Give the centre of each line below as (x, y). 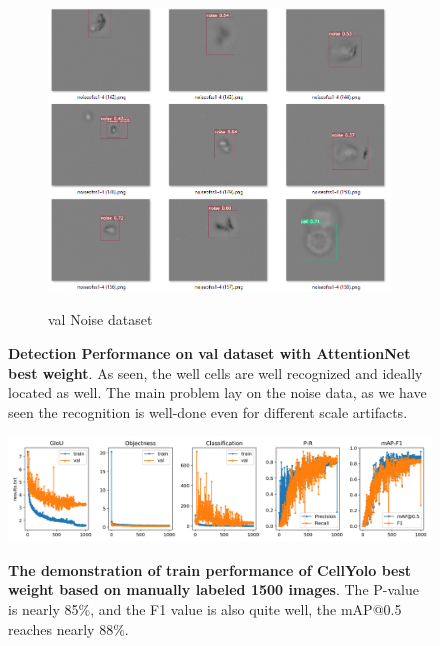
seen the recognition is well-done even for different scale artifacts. (208, 411)
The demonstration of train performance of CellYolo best (210, 569)
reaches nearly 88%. (68, 628)
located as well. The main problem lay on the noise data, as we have (217, 392)
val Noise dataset (100, 319)
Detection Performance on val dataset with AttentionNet (209, 352)
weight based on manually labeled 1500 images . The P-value (213, 589)
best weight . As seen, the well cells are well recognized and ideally (215, 372)
